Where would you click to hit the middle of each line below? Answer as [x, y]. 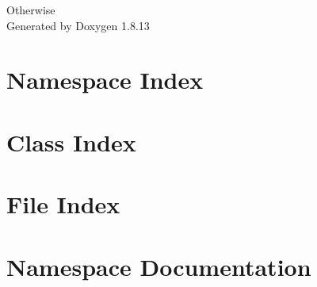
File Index [63, 204]
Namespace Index [105, 80]
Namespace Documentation [159, 266]
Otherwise [31, 10]
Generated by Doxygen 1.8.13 [78, 25]
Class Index [71, 142]
